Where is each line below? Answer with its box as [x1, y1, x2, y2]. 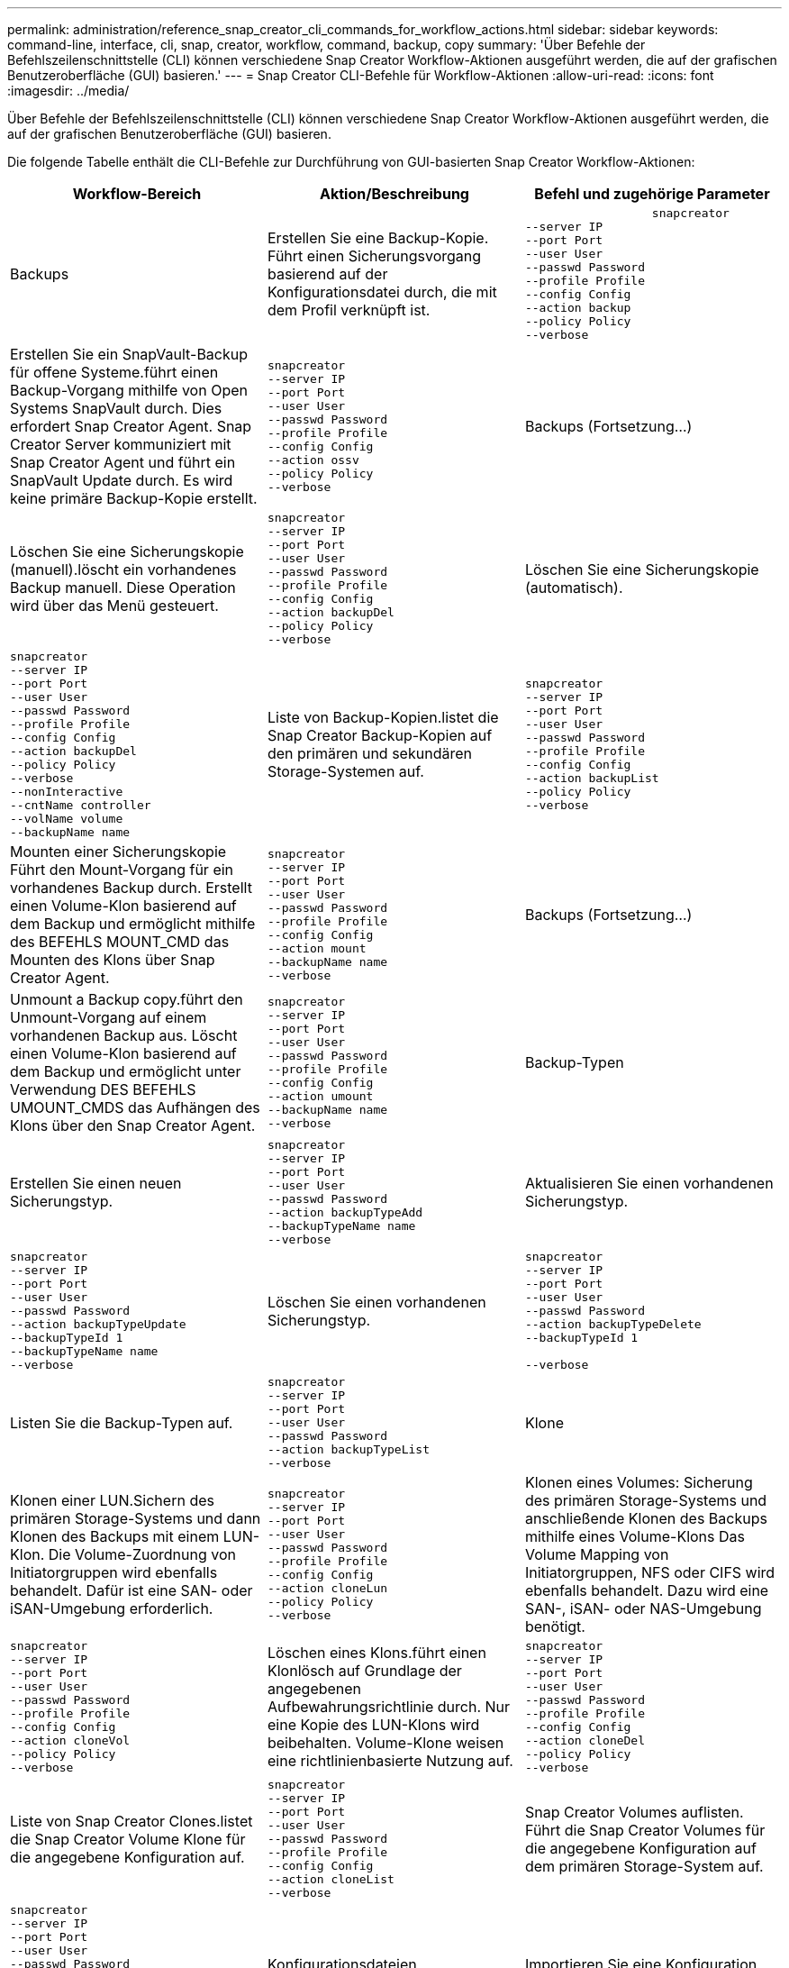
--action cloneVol [10, 1734, 131, 1747]
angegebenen [267, 1680, 362, 1698]
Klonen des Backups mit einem [10, 1527, 220, 1545]
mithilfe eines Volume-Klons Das [524, 1527, 745, 1545]
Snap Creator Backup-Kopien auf [267, 726, 493, 744]
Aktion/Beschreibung [319, 185, 469, 203]
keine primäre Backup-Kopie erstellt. [10, 489, 258, 507]
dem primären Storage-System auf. [524, 1856, 764, 1875]
